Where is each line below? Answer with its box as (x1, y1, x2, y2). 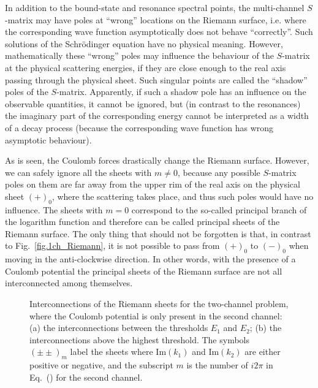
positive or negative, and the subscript (29, 359, 173, 371)
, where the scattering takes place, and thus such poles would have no (51, 189, 314, 202)
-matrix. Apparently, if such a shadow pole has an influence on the (56, 85, 306, 98)
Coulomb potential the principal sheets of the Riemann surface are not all (5, 264, 282, 277)
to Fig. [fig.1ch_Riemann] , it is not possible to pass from (5, 239, 220, 252)
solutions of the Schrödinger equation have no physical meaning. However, (5, 37, 283, 50)
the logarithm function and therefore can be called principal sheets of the (5, 215, 280, 228)
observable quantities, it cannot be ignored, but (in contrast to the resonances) (5, 97, 301, 110)
